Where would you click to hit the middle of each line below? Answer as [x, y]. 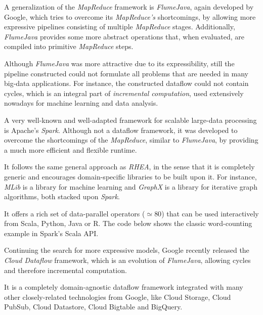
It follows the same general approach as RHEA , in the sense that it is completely [129, 167]
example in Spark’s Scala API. [51, 233]
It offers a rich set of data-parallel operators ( [75, 213]
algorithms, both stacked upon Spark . [62, 196]
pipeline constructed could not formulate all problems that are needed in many [126, 73]
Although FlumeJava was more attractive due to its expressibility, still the [119, 63]
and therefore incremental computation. [65, 270]
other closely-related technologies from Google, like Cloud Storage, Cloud [118, 297]
